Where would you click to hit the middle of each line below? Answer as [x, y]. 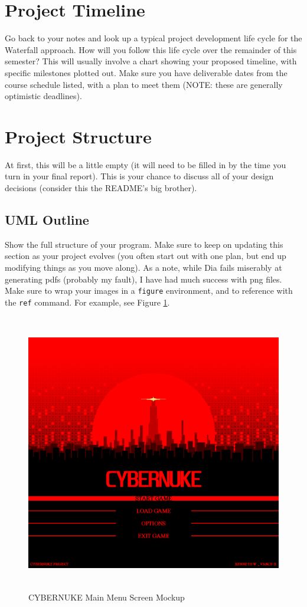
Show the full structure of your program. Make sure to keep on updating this [144, 244]
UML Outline [47, 219]
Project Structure [78, 136]
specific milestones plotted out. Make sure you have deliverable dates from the [146, 72]
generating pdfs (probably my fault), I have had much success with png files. [143, 279]
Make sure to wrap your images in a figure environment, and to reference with [149, 291]
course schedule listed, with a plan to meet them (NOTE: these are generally [144, 84]
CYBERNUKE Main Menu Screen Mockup [107, 597]
